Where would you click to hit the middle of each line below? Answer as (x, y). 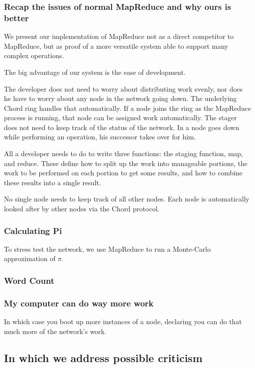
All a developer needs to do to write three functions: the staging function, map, (124, 153)
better (16, 17)
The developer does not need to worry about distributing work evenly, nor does (123, 88)
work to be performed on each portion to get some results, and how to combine (123, 173)
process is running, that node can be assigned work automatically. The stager (120, 117)
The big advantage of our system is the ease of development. (95, 72)
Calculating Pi (33, 230)
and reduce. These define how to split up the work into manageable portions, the (126, 163)
